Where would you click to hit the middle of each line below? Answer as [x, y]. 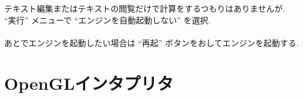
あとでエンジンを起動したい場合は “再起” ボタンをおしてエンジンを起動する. [151, 42]
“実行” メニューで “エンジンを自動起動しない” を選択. [107, 20]
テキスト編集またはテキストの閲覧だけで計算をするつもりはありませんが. [145, 8]
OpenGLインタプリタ [89, 83]
